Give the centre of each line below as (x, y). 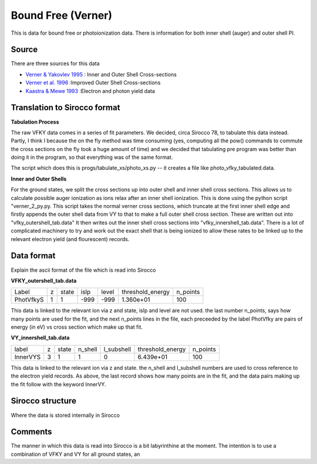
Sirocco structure (43, 401)
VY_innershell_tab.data (40, 338)
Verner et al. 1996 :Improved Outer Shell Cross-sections (93, 83)
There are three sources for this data (55, 64)
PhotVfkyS (29, 300)
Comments (31, 432)
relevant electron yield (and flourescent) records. (70, 239)
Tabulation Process (35, 122)
